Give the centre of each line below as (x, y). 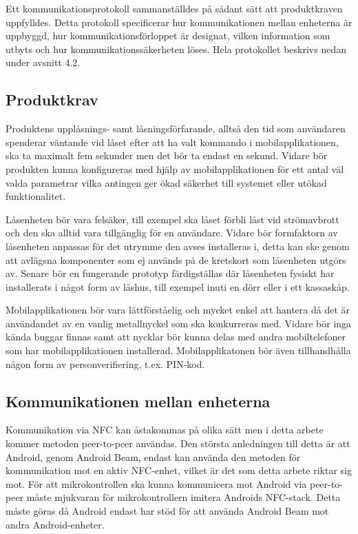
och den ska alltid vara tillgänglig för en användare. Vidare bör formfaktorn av (172, 233)
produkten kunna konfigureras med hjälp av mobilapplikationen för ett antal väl (175, 168)
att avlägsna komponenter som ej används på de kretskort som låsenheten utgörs (176, 259)
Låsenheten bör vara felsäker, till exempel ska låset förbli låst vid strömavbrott (172, 219)
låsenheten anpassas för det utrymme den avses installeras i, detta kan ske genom (178, 246)
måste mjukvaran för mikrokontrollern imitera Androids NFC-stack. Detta (183, 497)
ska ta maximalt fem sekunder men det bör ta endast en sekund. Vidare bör (167, 155)
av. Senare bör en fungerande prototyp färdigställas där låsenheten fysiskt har (170, 273)
